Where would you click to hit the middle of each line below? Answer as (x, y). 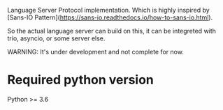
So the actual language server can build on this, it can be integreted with (112, 31)
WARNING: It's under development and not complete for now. (95, 52)
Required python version (80, 80)
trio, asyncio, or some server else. (56, 38)
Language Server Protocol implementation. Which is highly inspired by (108, 10)
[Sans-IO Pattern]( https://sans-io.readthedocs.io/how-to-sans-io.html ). (110, 17)
